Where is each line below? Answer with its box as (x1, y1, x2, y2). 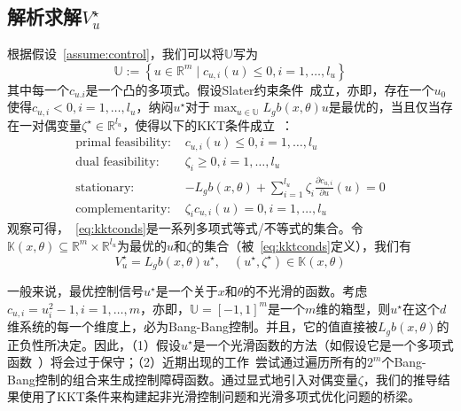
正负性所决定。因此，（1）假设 (7, 335, 181, 353)
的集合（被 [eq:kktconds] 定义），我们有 (191, 236, 412, 254)
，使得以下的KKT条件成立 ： (122, 115, 294, 134)
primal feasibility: (75, 136, 171, 150)
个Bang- (381, 353, 426, 371)
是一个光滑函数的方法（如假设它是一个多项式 (192, 335, 454, 353)
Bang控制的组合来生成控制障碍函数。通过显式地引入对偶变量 (7, 369, 358, 388)
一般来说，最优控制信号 (7, 282, 144, 299)
